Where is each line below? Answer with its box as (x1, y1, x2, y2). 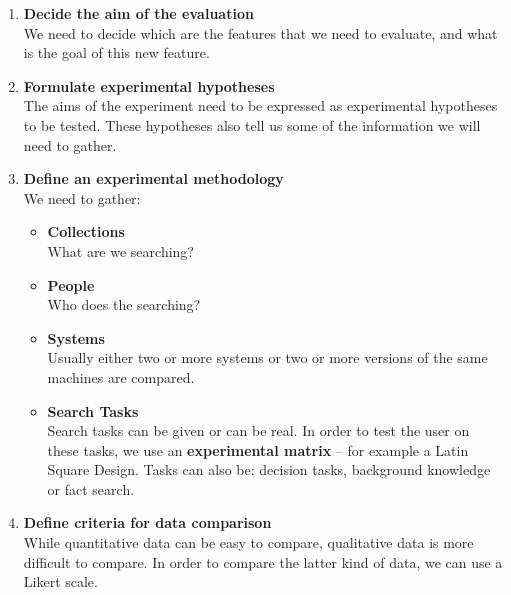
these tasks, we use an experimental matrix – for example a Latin (47, 439, 469, 460)
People (47, 274, 95, 295)
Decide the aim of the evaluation (23, 3, 254, 23)
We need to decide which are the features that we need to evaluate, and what (23, 22, 498, 43)
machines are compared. (47, 366, 195, 387)
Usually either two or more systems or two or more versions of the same (47, 347, 488, 368)
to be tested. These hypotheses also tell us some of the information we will (23, 114, 481, 135)
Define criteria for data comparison (23, 512, 272, 533)
